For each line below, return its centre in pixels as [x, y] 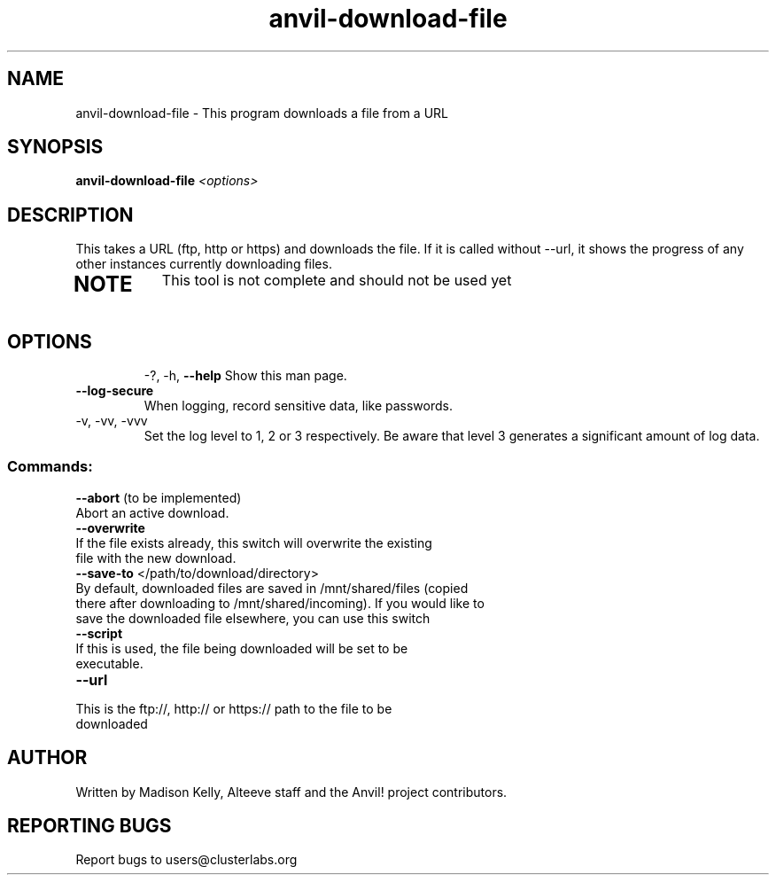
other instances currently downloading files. [204, 264]
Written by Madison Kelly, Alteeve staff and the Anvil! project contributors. [291, 792]
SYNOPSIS [55, 147]
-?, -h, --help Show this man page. [245, 376]
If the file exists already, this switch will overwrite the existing [254, 542]
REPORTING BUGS [89, 826]
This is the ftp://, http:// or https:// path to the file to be [234, 708]
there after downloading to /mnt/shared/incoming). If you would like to [280, 603]
